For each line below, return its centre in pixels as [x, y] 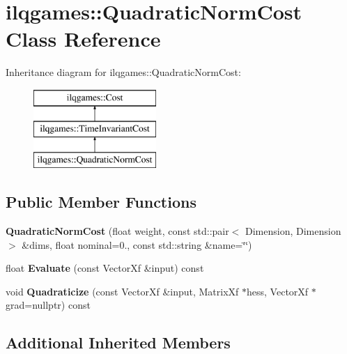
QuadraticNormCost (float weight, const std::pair [117, 231]
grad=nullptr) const [48, 305]
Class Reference [83, 39]
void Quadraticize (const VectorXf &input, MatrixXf [122, 291]
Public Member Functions [101, 202]
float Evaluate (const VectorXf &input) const [105, 268]
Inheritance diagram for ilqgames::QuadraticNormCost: [123, 72]
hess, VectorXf [278, 291]
